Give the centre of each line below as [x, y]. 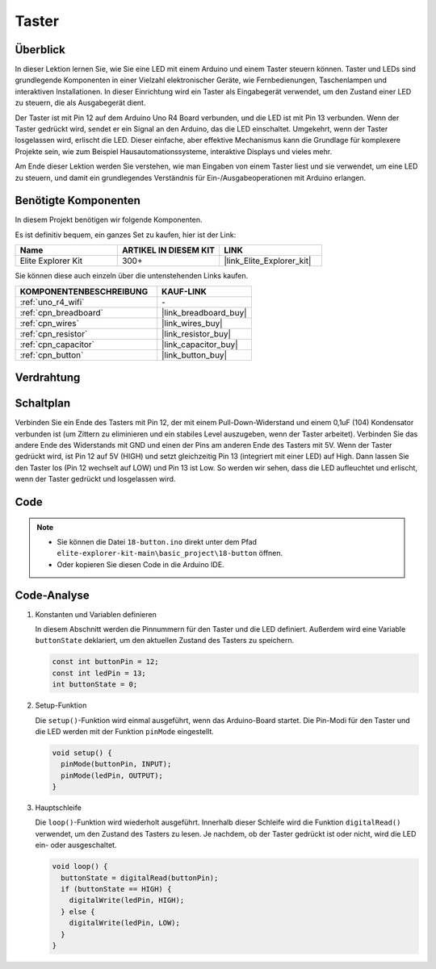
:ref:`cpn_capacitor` [57, 345]
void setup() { [82, 753]
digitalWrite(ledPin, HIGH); [127, 900]
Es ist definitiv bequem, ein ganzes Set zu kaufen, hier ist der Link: [126, 235]
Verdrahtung [48, 378]
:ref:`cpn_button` [52, 355]
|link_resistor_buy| [197, 333]
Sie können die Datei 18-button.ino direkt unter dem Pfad [157, 541]
